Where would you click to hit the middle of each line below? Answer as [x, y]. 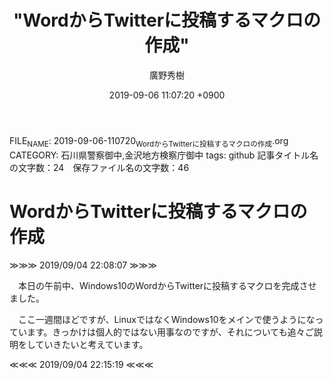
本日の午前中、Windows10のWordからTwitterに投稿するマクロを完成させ [167, 285]
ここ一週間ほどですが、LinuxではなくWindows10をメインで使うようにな [166, 319]
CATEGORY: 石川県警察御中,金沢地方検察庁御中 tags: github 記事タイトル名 [164, 155]
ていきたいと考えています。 [92, 344]
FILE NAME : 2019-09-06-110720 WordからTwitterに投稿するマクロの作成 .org [149, 141]
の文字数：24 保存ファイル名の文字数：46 [99, 167]
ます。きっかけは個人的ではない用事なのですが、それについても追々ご [170, 332]
